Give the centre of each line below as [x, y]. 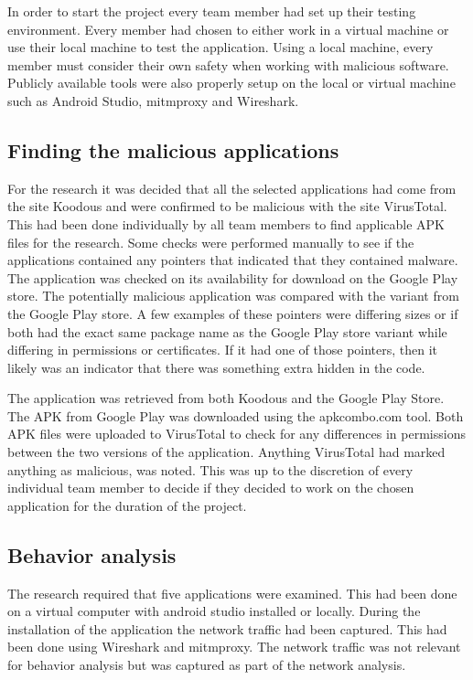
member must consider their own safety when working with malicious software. [228, 64]
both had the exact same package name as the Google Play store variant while [227, 331]
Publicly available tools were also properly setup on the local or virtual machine [231, 83]
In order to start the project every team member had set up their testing [212, 11]
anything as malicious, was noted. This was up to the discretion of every [210, 469]
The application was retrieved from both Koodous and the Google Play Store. [226, 398]
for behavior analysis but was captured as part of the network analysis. [207, 665]
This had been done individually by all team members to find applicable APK [226, 223]
